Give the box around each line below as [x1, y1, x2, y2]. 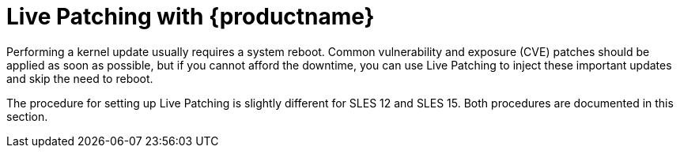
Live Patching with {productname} [6, 3, 375, 30]
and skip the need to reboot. [6, 71, 153, 85]
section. [6, 109, 48, 123]
